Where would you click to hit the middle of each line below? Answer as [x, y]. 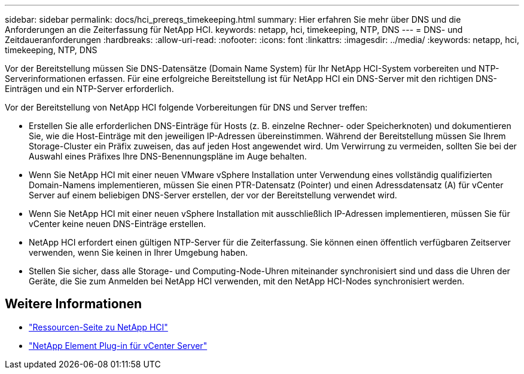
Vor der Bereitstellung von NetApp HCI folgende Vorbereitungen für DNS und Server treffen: [186, 107]
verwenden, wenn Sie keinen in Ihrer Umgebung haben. [138, 252]
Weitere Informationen [74, 304]
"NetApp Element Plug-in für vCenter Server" [118, 345]
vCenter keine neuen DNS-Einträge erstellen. [117, 224]
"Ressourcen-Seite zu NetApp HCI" [98, 327]
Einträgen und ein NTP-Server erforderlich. [89, 89]
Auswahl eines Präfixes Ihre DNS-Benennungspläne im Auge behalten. [168, 156]
